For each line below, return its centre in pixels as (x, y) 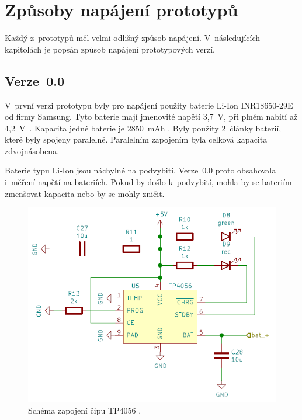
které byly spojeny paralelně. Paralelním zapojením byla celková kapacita (136, 139)
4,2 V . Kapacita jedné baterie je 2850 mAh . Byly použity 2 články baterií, (143, 128)
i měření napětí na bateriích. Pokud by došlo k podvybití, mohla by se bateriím (148, 182)
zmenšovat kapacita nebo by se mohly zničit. (85, 193)
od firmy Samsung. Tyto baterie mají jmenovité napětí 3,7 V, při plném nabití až (151, 117)
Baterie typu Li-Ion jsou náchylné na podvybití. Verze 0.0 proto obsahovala (140, 170)
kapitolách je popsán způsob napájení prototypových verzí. (110, 49)
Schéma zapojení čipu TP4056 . (85, 410)
